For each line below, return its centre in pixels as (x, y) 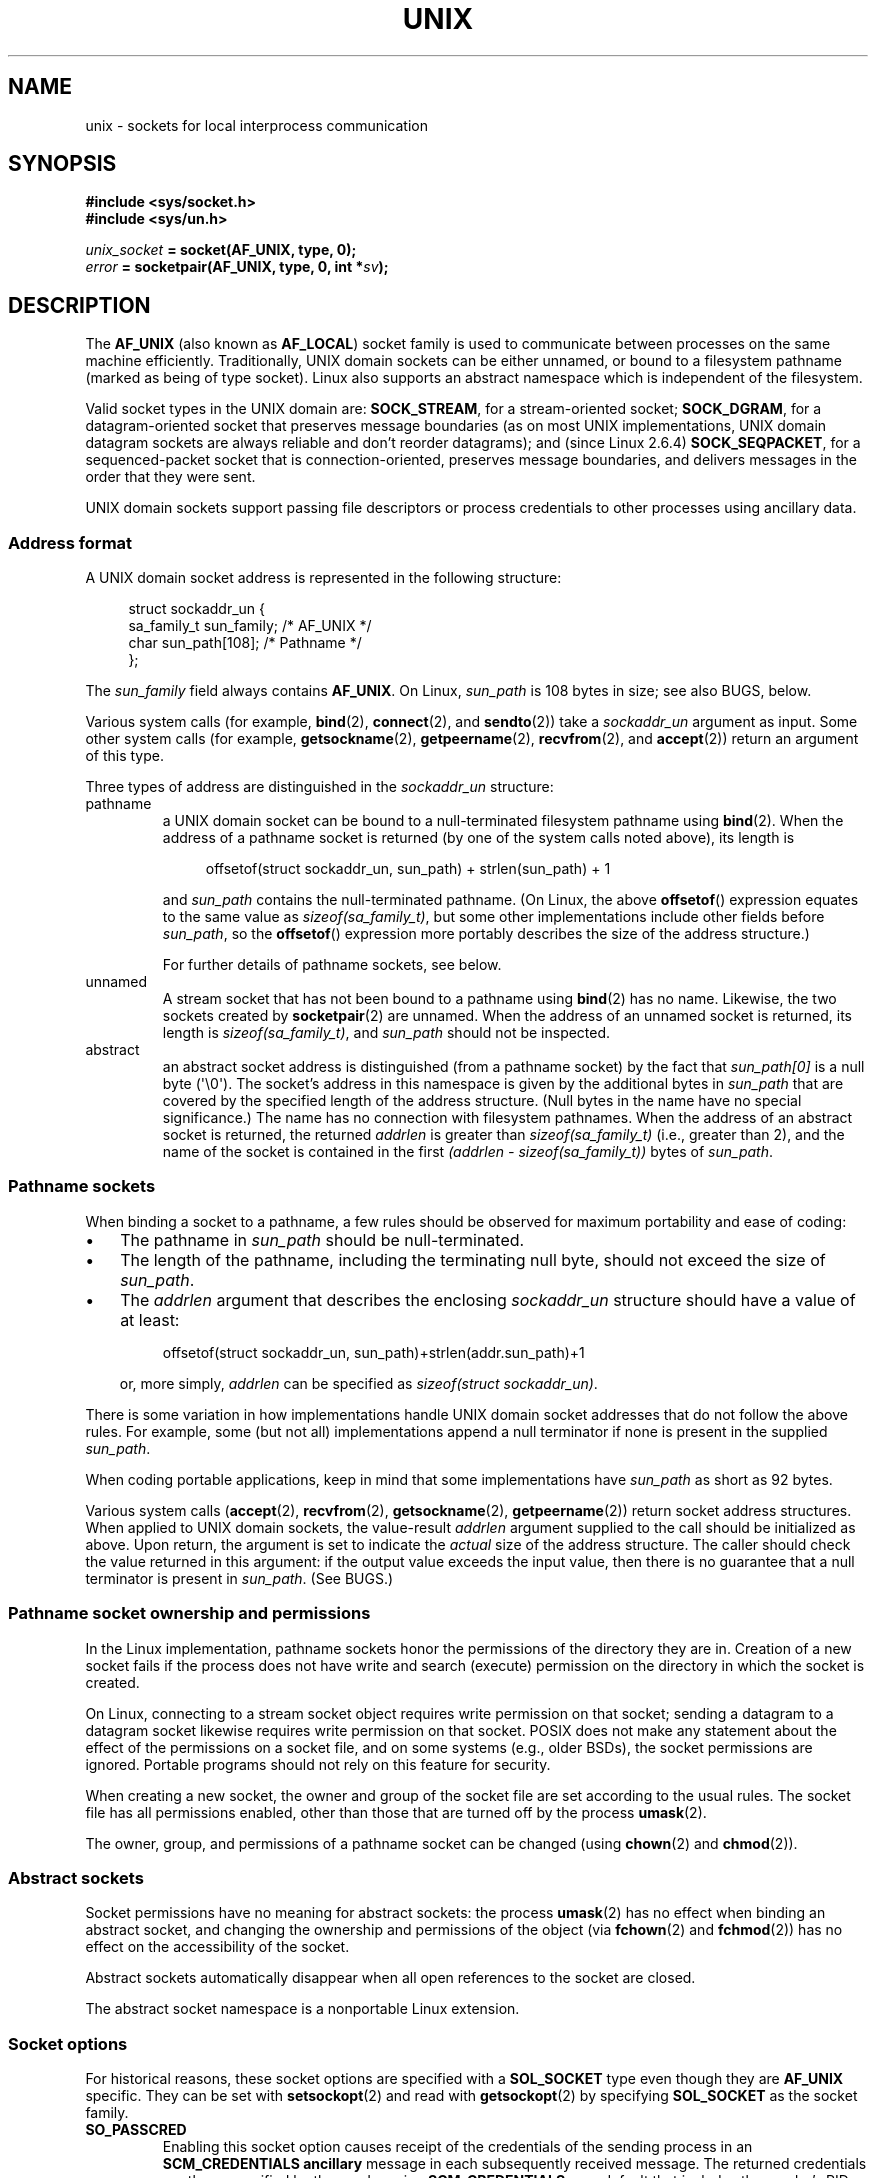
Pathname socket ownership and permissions (189, 1613)
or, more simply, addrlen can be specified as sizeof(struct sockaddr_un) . (358, 1383)
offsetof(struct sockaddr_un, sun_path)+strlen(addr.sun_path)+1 (373, 1352)
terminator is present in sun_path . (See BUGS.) (239, 1578)
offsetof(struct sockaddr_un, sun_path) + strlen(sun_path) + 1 (408, 869)
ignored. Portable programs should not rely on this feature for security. (318, 1764)
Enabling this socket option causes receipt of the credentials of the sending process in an (457, 2147)
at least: (150, 1319)
